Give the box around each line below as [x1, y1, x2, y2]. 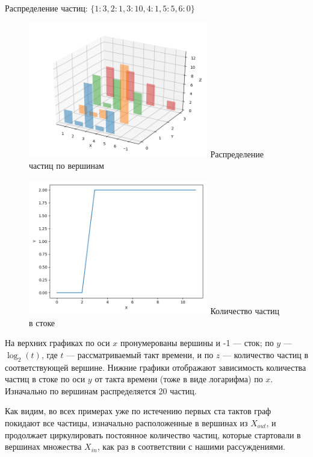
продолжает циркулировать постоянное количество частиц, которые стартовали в [5, 428, 301, 441]
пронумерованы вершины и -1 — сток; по [120, 336, 274, 349]
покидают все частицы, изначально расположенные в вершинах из [5, 416, 248, 429]
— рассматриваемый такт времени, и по [66, 348, 214, 361]
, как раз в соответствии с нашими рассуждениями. [97, 440, 285, 453]
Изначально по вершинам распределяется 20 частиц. [5, 384, 197, 397]
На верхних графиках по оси [5, 336, 110, 349]
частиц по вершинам [29, 159, 104, 171]
